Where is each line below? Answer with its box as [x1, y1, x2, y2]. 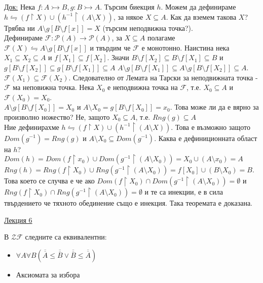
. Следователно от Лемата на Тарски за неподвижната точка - [68, 72, 258, 82]
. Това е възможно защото [171, 121, 251, 132]
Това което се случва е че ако [4, 175, 95, 186]
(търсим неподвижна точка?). [102, 22, 193, 33]
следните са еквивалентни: [25, 231, 107, 242]
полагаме [147, 32, 175, 43]
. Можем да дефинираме [161, 2, 236, 12]
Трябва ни [4, 22, 35, 33]
